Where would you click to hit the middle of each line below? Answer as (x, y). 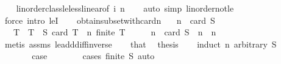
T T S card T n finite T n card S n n (115, 32)
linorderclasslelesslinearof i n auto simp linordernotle (125, 8)
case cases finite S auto (93, 56)
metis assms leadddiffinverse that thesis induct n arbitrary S (140, 44)
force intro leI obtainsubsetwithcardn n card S (110, 20)
